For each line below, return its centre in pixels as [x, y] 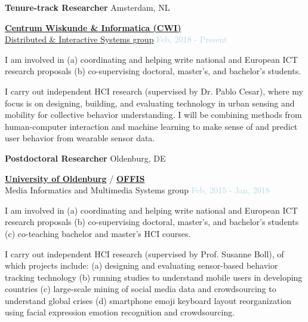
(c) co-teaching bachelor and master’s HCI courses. [98, 233]
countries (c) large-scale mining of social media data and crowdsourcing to [141, 289]
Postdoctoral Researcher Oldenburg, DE [85, 158]
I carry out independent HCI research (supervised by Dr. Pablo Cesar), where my [154, 91]
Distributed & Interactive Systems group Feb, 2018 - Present [116, 39]
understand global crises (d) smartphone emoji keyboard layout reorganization [148, 300]
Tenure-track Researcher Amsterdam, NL [87, 7]
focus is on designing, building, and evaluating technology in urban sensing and [150, 103]
